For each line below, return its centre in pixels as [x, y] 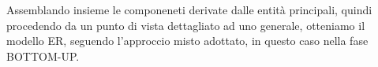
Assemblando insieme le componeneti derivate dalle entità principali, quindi [189, 9]
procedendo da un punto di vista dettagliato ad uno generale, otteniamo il [186, 25]
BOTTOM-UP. [43, 56]
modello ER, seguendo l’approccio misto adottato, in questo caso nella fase [187, 41]
